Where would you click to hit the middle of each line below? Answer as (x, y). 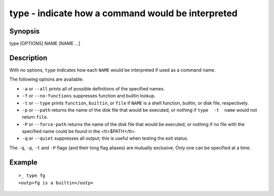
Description (28, 58)
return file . (35, 117)
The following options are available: (46, 79)
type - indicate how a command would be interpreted (124, 13)
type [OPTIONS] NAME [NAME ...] (45, 44)
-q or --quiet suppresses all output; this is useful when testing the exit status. (105, 138)
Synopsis (25, 31)
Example (23, 162)
